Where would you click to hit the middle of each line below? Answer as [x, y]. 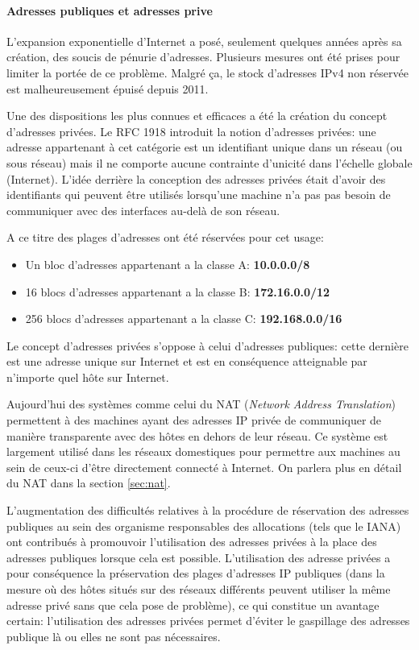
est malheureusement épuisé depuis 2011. [108, 88]
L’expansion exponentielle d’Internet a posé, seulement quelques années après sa [204, 41]
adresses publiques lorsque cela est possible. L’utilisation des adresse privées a [199, 557]
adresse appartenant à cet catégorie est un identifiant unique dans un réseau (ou [205, 147]
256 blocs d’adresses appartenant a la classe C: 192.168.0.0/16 [184, 319]
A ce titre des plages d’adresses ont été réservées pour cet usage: [165, 237]
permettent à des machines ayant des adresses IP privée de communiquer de [194, 420]
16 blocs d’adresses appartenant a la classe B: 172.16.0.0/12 [178, 291]
